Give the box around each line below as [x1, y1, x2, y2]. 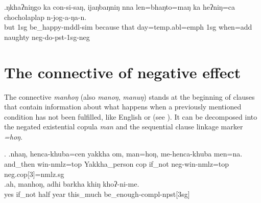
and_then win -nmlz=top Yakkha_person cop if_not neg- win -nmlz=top [4, 159, 229, 169]
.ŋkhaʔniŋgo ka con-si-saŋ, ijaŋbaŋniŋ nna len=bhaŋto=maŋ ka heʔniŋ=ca [4, 2, 235, 12]
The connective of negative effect [4, 61, 241, 82]
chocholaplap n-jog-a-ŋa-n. [4, 11, 87, 22]
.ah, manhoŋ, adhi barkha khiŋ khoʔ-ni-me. [4, 178, 139, 189]
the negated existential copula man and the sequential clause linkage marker [4, 121, 243, 132]
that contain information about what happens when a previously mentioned [4, 101, 242, 112]
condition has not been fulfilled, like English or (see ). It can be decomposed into [4, 111, 257, 122]
